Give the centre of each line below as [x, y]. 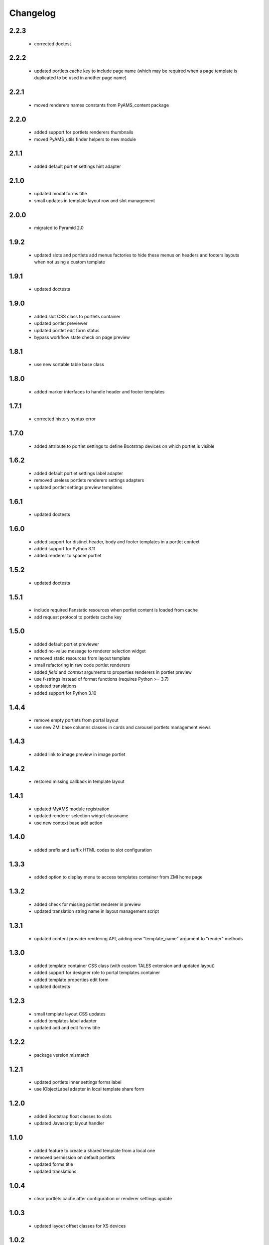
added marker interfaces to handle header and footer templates [99, 391]
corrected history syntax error [65, 419]
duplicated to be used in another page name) [80, 78]
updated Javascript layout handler [69, 1123]
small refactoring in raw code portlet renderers [82, 665]
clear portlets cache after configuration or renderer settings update [103, 1199]
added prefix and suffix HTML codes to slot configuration [93, 850]
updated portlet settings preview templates [78, 487]
